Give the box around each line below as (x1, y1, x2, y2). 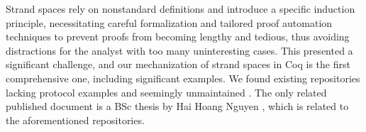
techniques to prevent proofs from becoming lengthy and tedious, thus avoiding (6, 29, 350, 44)
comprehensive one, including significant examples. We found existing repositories (6, 70, 360, 85)
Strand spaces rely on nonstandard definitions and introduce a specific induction (6, 1, 355, 16)
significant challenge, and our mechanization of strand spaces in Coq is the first (6, 57, 350, 72)
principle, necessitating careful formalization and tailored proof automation (6, 15, 333, 30)
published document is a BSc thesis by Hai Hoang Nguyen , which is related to (6, 99, 349, 114)
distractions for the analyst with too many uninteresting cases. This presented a (6, 43, 353, 57)
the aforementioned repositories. (6, 112, 145, 127)
